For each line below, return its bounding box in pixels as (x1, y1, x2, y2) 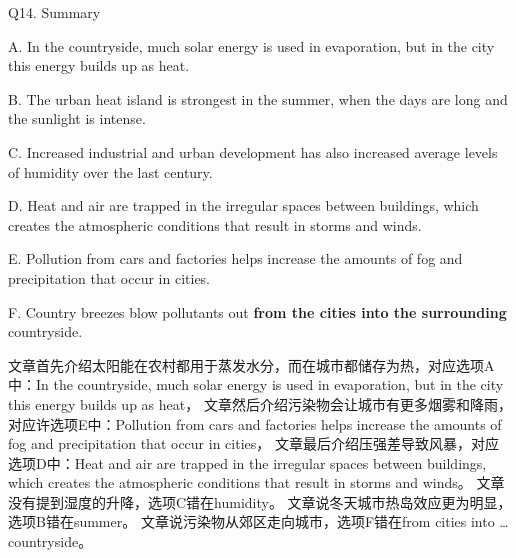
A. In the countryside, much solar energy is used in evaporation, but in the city (8, 35, 495, 56)
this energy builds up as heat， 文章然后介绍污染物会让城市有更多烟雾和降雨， (8, 393, 512, 414)
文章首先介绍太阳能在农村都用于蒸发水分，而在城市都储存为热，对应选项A (8, 354, 495, 375)
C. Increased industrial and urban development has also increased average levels (8, 141, 498, 162)
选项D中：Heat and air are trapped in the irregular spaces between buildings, (8, 452, 487, 473)
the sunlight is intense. (8, 108, 146, 129)
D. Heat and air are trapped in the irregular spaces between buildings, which (8, 195, 479, 216)
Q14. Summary (8, 2, 101, 22)
